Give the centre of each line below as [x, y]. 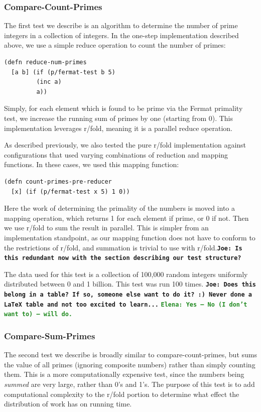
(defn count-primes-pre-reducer [58, 181]
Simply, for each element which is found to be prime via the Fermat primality [123, 108]
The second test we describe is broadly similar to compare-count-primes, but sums [130, 355]
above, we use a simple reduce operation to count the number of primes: [115, 45]
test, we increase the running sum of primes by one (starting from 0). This [119, 118]
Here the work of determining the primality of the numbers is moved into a [119, 208]
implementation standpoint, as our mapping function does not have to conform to [130, 237]
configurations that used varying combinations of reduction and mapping [116, 154]
